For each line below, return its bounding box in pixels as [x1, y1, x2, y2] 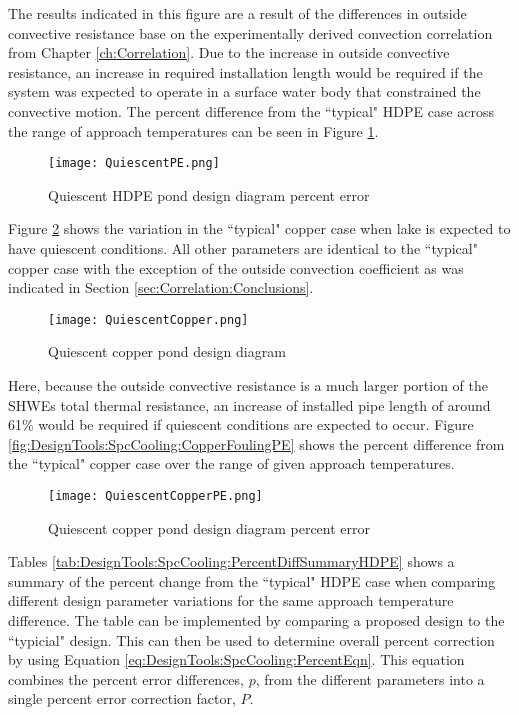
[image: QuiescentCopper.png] [48, 312, 249, 327]
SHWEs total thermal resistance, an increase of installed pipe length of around [8, 394, 491, 415]
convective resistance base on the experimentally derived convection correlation [8, 22, 493, 43]
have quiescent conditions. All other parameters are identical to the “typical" [8, 238, 478, 258]
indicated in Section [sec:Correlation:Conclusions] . [8, 277, 314, 298]
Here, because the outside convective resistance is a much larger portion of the [8, 375, 489, 396]
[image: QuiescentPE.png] [48, 156, 220, 171]
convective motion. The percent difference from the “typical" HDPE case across [8, 100, 495, 121]
